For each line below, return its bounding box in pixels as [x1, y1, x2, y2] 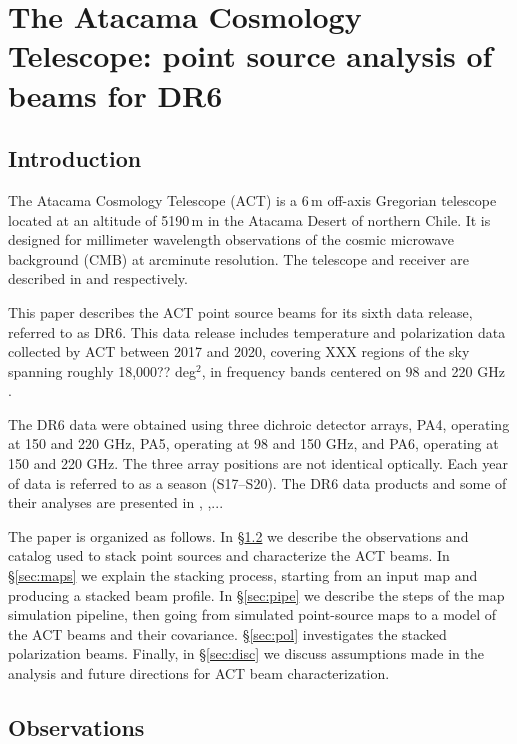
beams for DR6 [8, 74, 223, 115]
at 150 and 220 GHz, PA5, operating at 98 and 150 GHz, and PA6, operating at [8, 433, 499, 454]
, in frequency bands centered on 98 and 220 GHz [201, 360, 505, 381]
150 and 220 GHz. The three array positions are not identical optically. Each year [8, 453, 508, 474]
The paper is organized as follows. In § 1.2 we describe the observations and [8, 525, 469, 546]
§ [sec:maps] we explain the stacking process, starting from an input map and [8, 565, 478, 586]
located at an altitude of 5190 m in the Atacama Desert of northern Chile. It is [8, 209, 491, 230]
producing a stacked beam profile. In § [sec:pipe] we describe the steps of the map [8, 584, 505, 605]
